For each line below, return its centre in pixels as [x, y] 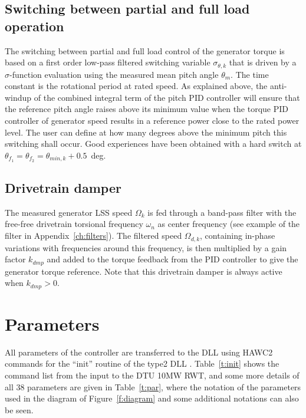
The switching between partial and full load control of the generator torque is [145, 50]
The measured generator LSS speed [69, 212]
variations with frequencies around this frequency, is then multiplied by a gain [146, 247]
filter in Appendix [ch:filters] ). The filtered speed [93, 236]
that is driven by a [263, 62]
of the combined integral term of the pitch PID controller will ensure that [167, 97]
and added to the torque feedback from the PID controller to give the [172, 259]
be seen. [19, 409]
